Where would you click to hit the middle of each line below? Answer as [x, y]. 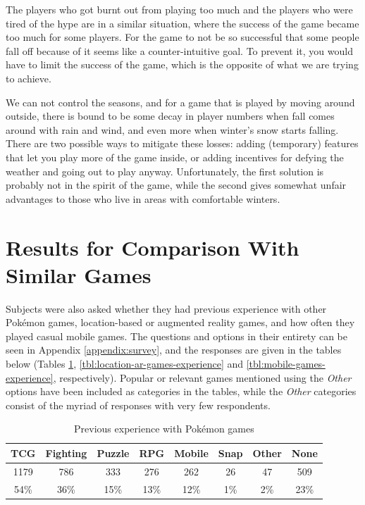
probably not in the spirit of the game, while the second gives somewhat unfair [176, 185]
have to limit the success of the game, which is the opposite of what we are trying [182, 64]
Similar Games [79, 274]
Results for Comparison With [153, 247]
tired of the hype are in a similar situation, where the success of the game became [182, 23]
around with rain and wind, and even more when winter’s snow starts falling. [172, 129]
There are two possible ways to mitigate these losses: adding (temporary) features [182, 143]
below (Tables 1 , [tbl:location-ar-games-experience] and [125, 363]
